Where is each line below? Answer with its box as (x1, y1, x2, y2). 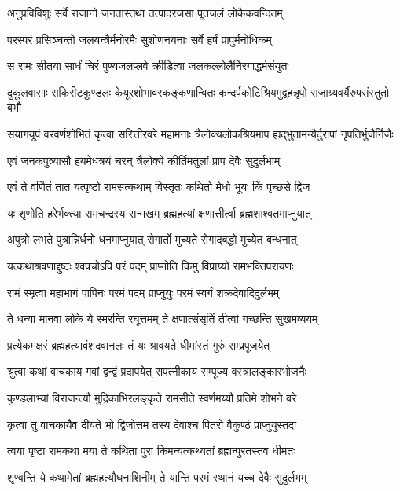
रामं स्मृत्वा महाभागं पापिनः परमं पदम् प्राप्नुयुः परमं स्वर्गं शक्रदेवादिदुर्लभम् (7, 284, 280, 300)
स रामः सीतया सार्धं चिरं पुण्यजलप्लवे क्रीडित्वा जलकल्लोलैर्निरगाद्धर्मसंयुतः (7, 57, 289, 74)
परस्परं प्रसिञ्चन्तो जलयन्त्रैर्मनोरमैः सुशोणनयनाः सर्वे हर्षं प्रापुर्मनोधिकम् (7, 31, 272, 47)
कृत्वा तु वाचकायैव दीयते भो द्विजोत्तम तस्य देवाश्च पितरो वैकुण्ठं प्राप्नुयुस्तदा (7, 416, 297, 432)
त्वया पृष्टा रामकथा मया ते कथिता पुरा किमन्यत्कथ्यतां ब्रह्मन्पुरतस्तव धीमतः (7, 442, 295, 459)
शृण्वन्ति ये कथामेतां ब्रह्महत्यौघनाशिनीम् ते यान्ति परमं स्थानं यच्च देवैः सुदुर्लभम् (7, 468, 307, 485)
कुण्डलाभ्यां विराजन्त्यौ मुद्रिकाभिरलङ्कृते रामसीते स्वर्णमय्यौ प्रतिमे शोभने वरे (7, 389, 297, 405)
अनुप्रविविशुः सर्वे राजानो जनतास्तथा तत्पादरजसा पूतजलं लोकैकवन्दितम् (7, 5, 283, 20)
